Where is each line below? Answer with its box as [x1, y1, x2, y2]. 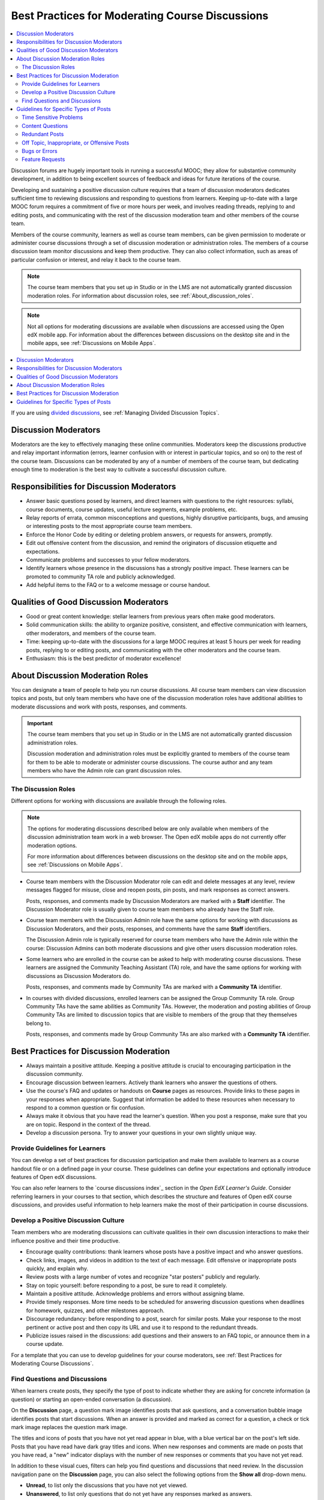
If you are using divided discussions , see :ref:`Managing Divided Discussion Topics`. [11, 409, 220, 416]
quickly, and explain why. [26, 1265, 88, 1272]
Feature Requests [22, 156, 65, 163]
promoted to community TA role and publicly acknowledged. [26, 573, 176, 580]
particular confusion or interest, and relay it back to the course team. [11, 256, 181, 263]
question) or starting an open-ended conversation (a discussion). [11, 1396, 173, 1403]
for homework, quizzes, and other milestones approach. [26, 1307, 165, 1314]
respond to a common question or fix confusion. [26, 1104, 145, 1111]
